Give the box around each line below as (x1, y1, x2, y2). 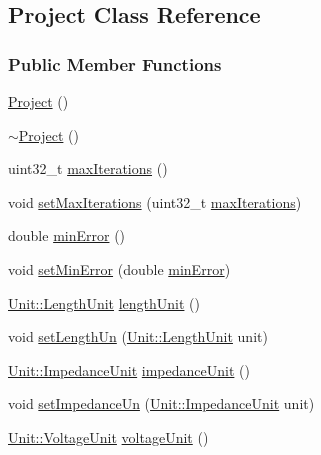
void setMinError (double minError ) (8, 258, 231, 279)
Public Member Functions (8, 51, 222, 76)
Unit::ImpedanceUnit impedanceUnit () (8, 359, 250, 380)
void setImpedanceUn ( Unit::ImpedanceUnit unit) (8, 393, 315, 414)
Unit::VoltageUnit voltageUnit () (8, 426, 209, 447)
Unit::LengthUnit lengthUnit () (8, 292, 200, 313)
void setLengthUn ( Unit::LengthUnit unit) (8, 326, 268, 347)
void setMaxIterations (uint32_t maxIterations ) (8, 191, 302, 212)
